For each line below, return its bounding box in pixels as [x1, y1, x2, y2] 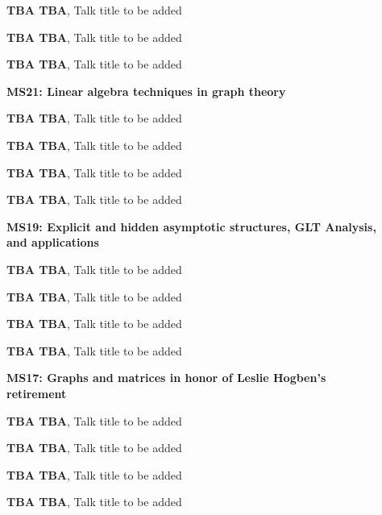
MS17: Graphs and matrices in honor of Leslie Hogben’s [6, 369, 326, 386]
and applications [6, 234, 99, 251]
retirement [6, 384, 67, 401]
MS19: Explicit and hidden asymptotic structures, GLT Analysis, [6, 218, 376, 235]
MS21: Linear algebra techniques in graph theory [6, 82, 286, 99]
